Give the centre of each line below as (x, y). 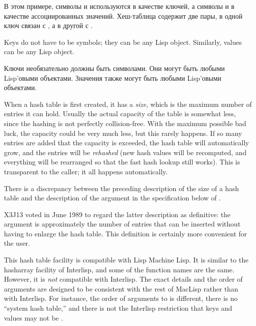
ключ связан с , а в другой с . (48, 25)
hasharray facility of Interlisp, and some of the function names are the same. (119, 269)
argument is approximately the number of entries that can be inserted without (122, 224)
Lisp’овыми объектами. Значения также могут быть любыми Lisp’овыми (113, 78)
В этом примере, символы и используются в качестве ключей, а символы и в (119, 6)
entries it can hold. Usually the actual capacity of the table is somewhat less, (120, 114)
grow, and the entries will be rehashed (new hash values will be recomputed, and (125, 152)
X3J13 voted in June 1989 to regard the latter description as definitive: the (117, 214)
